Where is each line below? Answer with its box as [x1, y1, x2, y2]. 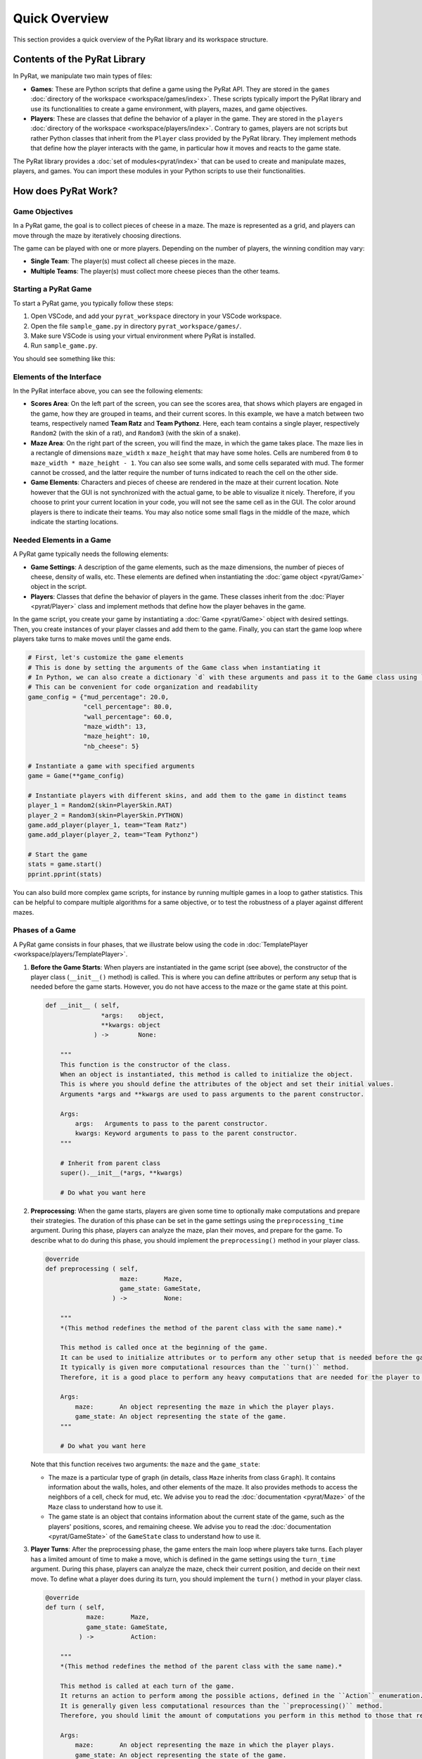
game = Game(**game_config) [27, 771, 124, 780]
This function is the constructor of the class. [60, 1060, 231, 1069]
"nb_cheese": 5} [83, 742, 140, 750]
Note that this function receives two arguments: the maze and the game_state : [30, 1460, 260, 1468]
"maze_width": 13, [83, 722, 147, 730]
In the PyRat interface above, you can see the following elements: [13, 386, 203, 395]
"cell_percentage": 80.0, [83, 703, 173, 711]
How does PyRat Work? [13, 185, 118, 197]
